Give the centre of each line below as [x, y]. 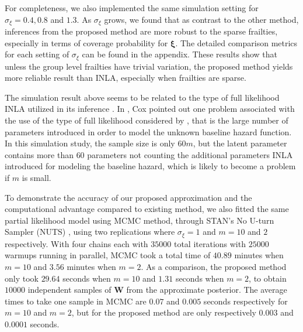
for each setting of [37, 54]
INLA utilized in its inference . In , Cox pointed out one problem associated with [150, 109]
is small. [36, 178]
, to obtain [268, 278]
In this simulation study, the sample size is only [90, 143]
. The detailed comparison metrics [236, 42]
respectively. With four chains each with [76, 243]
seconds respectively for [245, 301]
